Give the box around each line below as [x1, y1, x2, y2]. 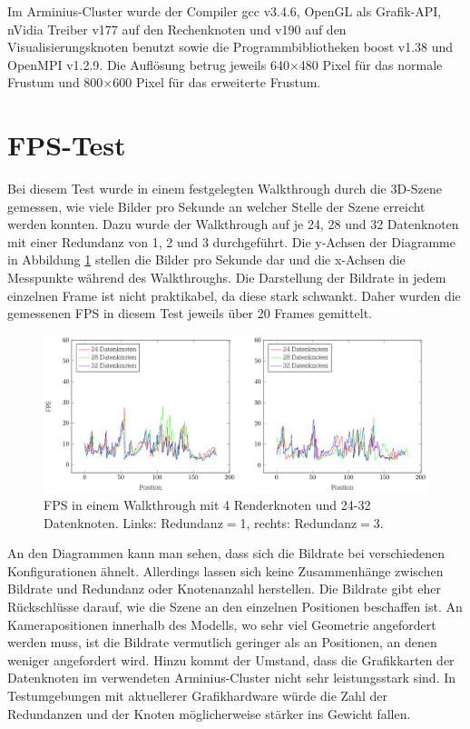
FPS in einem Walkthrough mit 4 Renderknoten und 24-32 [44, 495, 371, 514]
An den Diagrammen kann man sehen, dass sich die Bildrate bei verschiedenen [7, 544, 445, 563]
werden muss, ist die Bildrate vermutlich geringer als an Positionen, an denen [7, 633, 437, 652]
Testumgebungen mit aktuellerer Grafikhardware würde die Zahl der [7, 686, 387, 705]
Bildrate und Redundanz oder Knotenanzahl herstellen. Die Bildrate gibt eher [7, 579, 441, 598]
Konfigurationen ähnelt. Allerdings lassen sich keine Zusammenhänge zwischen [7, 561, 444, 580]
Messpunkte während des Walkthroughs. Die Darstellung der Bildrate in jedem [7, 268, 446, 287]
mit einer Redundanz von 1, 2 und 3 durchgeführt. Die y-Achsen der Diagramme [7, 232, 455, 251]
